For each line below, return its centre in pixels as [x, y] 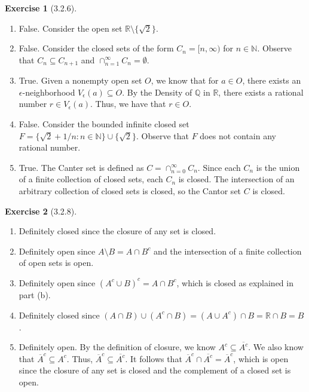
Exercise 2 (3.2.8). [41, 211]
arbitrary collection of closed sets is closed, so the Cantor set [130, 190]
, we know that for [185, 80]
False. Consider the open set [71, 28]
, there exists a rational [261, 92]
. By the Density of [157, 92]
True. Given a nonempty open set [80, 80]
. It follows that [154, 358]
